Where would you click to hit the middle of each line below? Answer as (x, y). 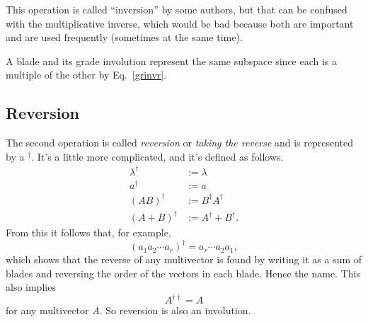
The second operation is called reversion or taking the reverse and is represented (180, 143)
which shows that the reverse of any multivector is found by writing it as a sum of (184, 259)
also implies (31, 287)
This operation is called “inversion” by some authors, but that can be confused (177, 9)
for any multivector (47, 310)
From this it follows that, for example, (88, 232)
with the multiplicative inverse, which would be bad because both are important (180, 23)
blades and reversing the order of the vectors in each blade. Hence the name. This (183, 273)
